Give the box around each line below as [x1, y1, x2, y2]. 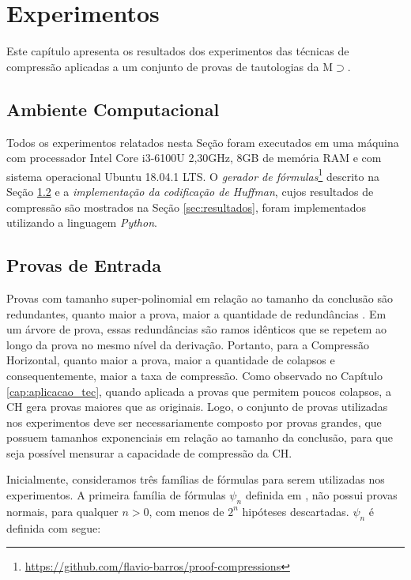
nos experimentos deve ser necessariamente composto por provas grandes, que [6, 413, 382, 430]
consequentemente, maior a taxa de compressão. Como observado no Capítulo [6, 367, 383, 383]
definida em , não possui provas [245, 487, 398, 503]
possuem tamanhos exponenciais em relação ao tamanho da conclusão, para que [6, 429, 393, 446]
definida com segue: [6, 519, 101, 536]
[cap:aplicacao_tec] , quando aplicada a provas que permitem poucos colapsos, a [6, 382, 391, 399]
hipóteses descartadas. [242, 503, 349, 519]
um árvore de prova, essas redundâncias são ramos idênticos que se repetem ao [6, 321, 387, 337]
